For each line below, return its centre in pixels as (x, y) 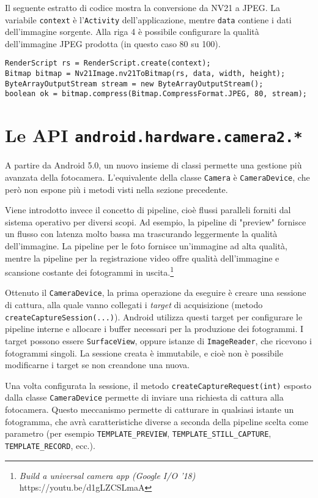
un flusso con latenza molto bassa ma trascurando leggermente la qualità (141, 234)
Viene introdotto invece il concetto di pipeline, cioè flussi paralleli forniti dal (148, 210)
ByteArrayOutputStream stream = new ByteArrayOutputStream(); (134, 84)
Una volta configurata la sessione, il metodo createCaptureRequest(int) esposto (158, 385)
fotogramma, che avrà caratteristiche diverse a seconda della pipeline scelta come (157, 421)
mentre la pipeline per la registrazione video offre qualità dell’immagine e (142, 258)
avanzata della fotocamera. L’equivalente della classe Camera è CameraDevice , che (157, 177)
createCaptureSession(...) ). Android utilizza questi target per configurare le (154, 316)
